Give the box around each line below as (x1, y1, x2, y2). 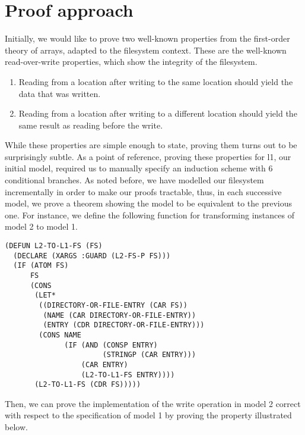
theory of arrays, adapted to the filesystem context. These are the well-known (5, 43, 287, 56)
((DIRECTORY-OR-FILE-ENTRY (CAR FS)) (39, 301, 188, 309)
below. (5, 421, 28, 433)
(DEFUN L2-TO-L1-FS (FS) (5, 242, 103, 251)
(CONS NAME (39, 330, 81, 339)
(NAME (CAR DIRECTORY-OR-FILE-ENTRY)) (43, 311, 196, 320)
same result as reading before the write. (18, 118, 163, 131)
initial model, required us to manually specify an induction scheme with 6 (5, 162, 273, 174)
